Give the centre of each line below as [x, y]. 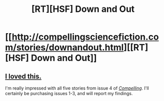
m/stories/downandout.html [64, 48]
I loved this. [23, 76]
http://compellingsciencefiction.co [85, 37]
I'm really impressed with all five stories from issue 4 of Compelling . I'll [77, 88]
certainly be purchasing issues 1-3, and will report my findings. [69, 93]
